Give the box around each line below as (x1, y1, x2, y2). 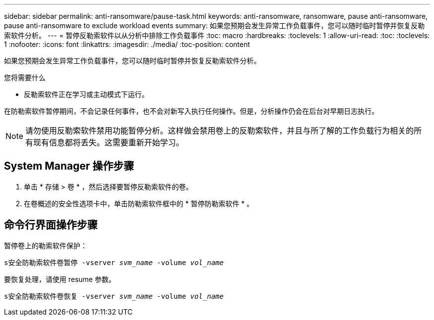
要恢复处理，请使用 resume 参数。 (4, 274, 116, 283)
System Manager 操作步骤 (4, 160, 134, 173)
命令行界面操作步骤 (4, 219, 98, 231)
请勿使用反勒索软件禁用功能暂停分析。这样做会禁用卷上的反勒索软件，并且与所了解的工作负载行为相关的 (25, 126, 414, 136)
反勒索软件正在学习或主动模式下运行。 (24, 90, 149, 98)
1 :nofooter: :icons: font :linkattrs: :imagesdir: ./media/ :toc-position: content (4, 40, 250, 48)
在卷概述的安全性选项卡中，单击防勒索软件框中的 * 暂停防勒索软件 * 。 (24, 199, 254, 208)
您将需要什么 (4, 73, 46, 82)
